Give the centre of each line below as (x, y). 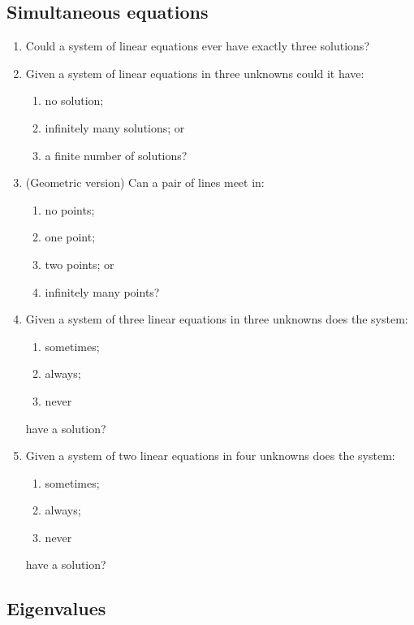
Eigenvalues (56, 608)
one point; (70, 237)
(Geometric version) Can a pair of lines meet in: (145, 182)
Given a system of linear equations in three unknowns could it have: (195, 73)
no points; (70, 209)
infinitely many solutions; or (115, 127)
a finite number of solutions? (116, 155)
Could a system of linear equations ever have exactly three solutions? (197, 46)
